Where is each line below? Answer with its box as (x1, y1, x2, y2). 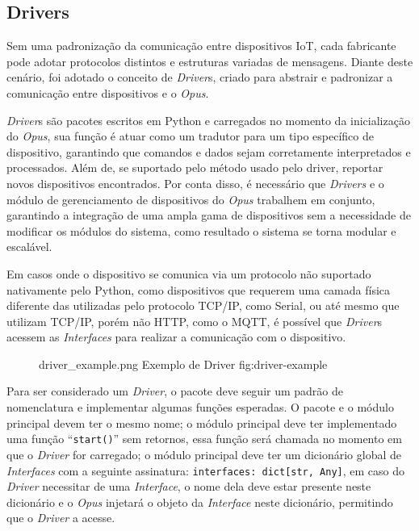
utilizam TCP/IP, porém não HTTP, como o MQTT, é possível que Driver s (6, 312, 383, 329)
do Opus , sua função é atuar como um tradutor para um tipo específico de (6, 128, 374, 144)
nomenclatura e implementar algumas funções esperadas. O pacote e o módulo (6, 399, 394, 416)
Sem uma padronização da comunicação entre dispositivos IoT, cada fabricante (6, 37, 396, 54)
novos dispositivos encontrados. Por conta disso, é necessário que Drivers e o (6, 174, 384, 191)
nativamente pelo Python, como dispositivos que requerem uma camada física (6, 281, 391, 298)
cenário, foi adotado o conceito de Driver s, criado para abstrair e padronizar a (6, 69, 393, 86)
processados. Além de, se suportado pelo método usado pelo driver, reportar (6, 159, 383, 176)
